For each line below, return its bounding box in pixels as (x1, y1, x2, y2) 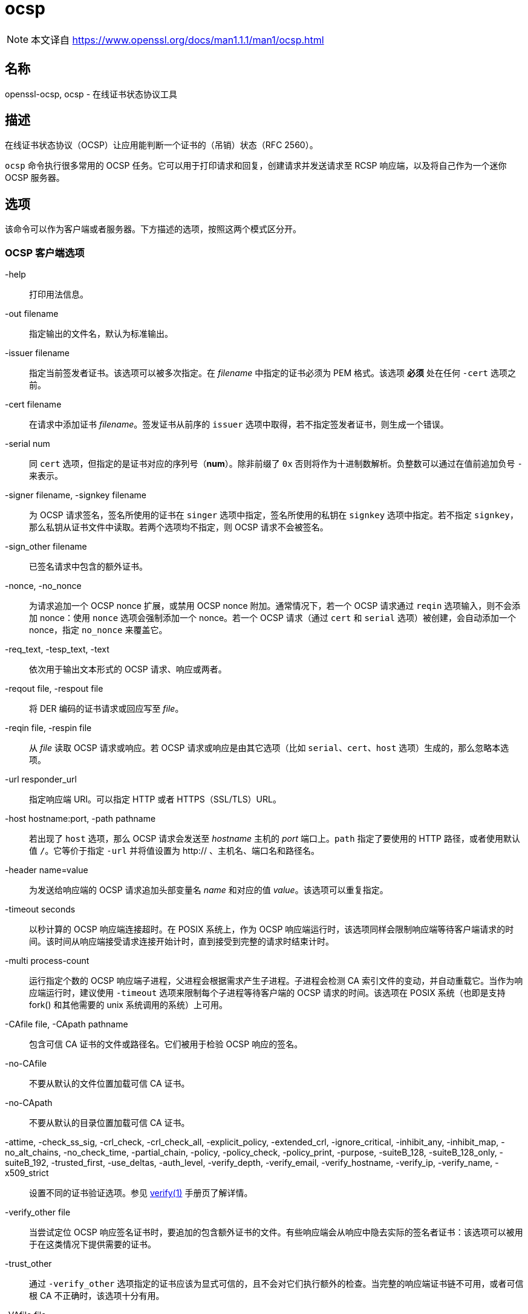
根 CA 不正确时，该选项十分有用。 (29, 1290, 165, 1301)
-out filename (5, 308, 59, 319)
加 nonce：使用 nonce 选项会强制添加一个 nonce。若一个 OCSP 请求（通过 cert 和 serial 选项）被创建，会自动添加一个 (29, 613, 516, 623)
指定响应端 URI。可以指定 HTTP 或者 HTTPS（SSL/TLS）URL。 (29, 794, 281, 805)
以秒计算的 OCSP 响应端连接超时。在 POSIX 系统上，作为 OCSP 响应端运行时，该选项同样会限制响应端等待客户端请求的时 (29, 924, 514, 935)
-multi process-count (5, 955, 90, 966)
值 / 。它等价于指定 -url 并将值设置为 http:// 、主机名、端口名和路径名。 (29, 845, 319, 856)
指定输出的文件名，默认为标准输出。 (29, 328, 173, 339)
